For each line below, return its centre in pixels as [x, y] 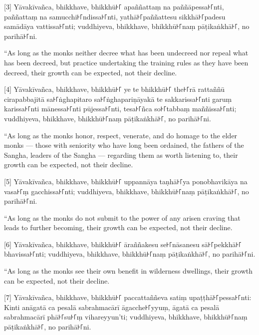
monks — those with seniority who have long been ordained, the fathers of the [124, 145]
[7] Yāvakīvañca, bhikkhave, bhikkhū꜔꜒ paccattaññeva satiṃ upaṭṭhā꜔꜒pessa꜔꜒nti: [128, 297]
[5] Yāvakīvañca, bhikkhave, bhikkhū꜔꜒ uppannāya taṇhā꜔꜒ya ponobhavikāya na [126, 181]
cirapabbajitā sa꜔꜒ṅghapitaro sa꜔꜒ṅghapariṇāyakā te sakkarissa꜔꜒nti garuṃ [118, 99]
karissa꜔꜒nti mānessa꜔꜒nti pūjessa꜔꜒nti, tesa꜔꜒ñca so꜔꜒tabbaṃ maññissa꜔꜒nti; [120, 109]
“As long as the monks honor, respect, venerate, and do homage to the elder [121, 135]
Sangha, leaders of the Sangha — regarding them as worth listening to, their [121, 155]
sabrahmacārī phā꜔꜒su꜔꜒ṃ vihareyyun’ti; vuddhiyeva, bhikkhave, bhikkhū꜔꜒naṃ [126, 317]
